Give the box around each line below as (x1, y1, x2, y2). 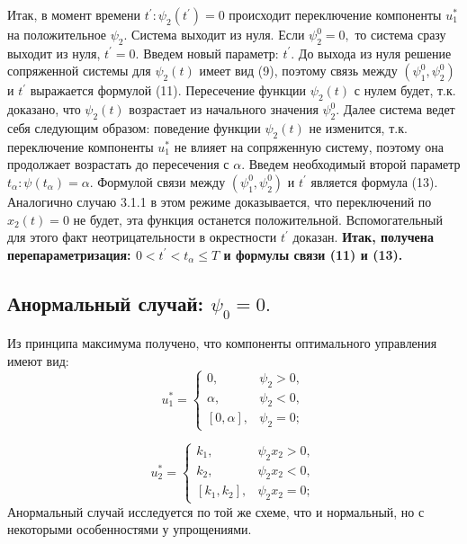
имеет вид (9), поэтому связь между (199, 61, 398, 80)
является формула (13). (310, 172, 438, 191)
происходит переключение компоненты (229, 5, 442, 23)
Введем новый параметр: (143, 43, 279, 62)
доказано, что (7, 100, 81, 119)
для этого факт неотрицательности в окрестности (7, 227, 277, 246)
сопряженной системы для (7, 61, 151, 80)
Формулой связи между (97, 172, 226, 191)
